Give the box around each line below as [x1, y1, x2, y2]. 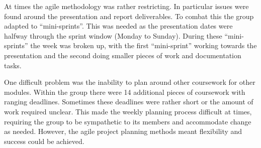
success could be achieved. [4, 135, 84, 146]
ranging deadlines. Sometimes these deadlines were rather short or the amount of [4, 96, 253, 107]
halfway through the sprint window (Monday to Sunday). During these [4, 30, 222, 41]
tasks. [4, 60, 22, 70]
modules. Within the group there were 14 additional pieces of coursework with [4, 86, 245, 97]
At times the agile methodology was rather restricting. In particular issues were [4, 1, 249, 11]
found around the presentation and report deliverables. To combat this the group [4, 11, 254, 21]
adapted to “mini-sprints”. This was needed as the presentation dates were [4, 21, 233, 31]
